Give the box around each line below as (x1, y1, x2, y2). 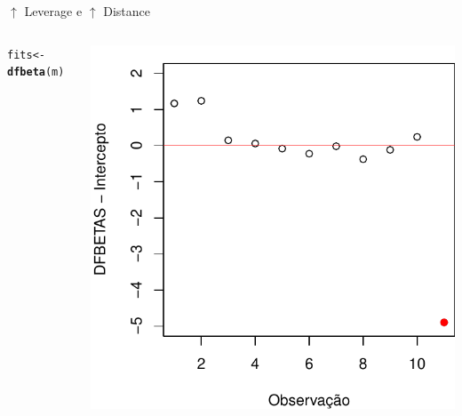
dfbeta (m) (7, 66, 65, 79)
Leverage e (24, 2, 83, 20)
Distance (103, 2, 150, 20)
